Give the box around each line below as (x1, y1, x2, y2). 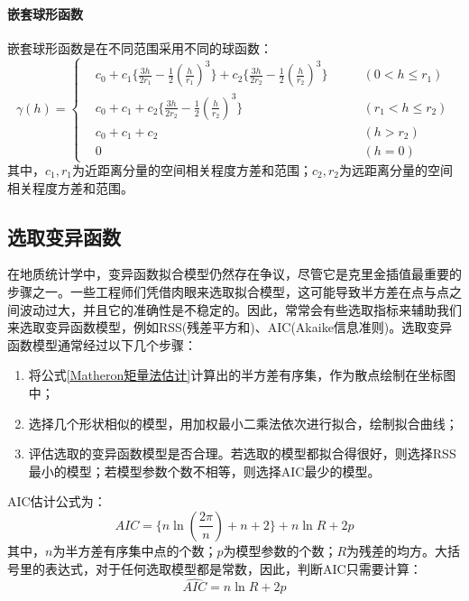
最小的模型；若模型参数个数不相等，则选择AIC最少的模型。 (28, 461, 381, 480)
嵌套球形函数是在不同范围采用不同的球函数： (7, 38, 272, 57)
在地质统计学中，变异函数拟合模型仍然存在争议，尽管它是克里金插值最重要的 (7, 264, 462, 283)
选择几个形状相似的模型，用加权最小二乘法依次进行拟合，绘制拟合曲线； (28, 413, 458, 432)
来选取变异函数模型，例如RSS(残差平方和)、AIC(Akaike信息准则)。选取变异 (7, 318, 453, 337)
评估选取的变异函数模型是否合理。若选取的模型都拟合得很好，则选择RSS (28, 444, 456, 463)
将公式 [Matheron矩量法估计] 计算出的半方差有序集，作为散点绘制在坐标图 (28, 365, 456, 384)
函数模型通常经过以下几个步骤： (7, 335, 197, 354)
